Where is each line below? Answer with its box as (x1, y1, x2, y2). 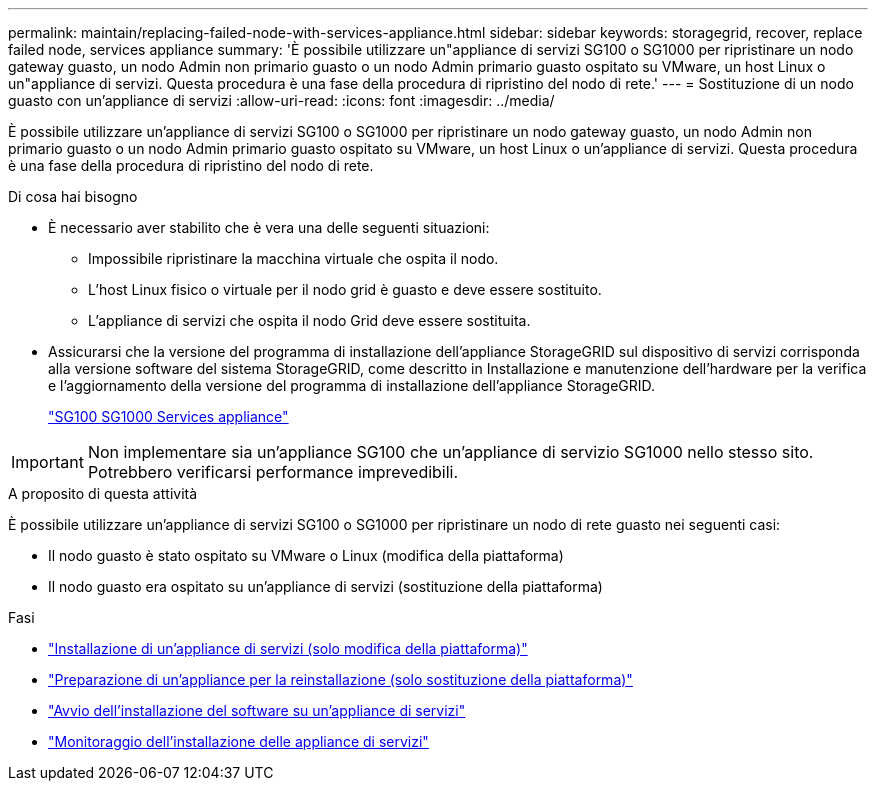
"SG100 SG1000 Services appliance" (48, 408, 289, 425)
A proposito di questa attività (8, 485, 198, 502)
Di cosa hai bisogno (8, 188, 138, 205)
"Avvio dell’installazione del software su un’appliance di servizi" (48, 702, 466, 719)
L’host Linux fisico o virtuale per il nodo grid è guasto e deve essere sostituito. (88, 281, 602, 298)
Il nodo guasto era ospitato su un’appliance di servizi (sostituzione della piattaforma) (48, 578, 603, 595)
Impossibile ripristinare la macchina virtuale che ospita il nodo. (88, 250, 499, 267)
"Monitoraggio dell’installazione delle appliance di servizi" (48, 733, 429, 750)
